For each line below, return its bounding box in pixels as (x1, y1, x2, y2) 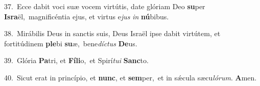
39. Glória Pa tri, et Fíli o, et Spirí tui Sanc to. (4, 55, 149, 66)
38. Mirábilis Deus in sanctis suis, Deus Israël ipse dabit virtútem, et (4, 28, 221, 39)
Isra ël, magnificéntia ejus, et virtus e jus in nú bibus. (4, 11, 169, 21)
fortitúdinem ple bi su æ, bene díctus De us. (4, 38, 137, 48)
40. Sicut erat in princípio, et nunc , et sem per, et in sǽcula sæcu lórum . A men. (4, 72, 257, 82)
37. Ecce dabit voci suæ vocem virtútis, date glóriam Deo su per (4, 1, 205, 11)
